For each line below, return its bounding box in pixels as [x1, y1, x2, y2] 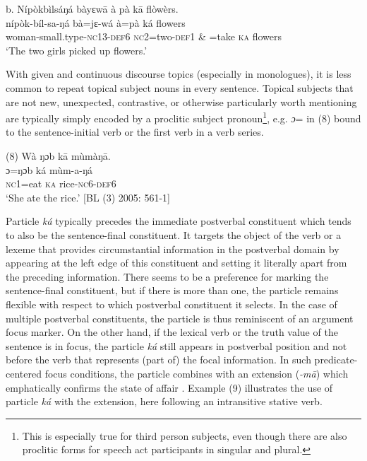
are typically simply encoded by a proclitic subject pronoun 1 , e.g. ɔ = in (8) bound [6, 109, 361, 125]
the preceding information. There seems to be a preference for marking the [6, 269, 329, 284]
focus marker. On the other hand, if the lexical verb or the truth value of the [6, 325, 338, 339]
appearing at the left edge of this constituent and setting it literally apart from [6, 255, 347, 270]
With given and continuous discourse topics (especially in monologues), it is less [6, 66, 351, 81]
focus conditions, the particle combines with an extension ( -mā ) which [44, 366, 349, 380]
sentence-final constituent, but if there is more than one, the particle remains [6, 283, 339, 298]
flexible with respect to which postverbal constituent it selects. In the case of [6, 296, 337, 311]
